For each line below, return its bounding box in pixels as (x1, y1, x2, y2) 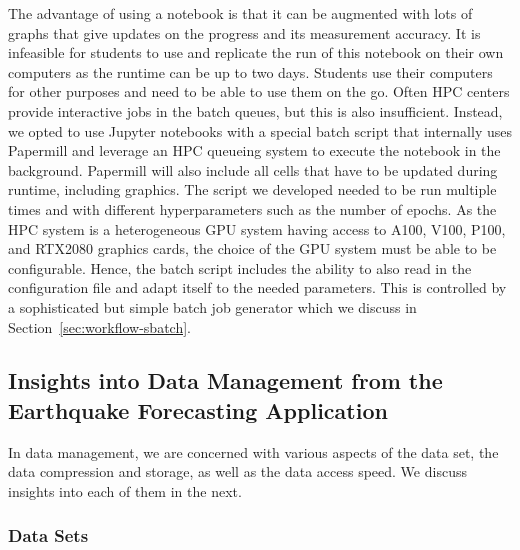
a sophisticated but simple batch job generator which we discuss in (8, 296, 417, 317)
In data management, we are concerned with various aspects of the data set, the (8, 441, 499, 462)
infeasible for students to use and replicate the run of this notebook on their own (8, 42, 504, 63)
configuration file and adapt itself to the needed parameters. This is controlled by (8, 277, 507, 298)
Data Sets (8, 523, 89, 548)
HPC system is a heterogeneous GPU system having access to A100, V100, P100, (8, 218, 506, 239)
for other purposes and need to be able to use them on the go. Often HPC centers (8, 81, 510, 102)
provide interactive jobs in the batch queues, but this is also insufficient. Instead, (8, 100, 503, 121)
